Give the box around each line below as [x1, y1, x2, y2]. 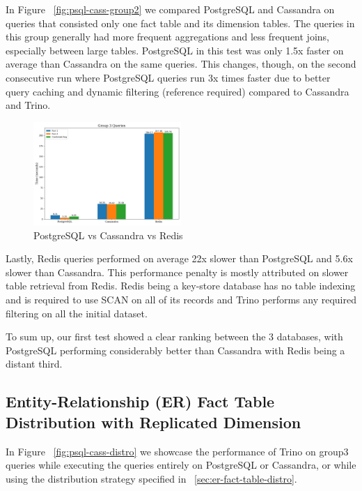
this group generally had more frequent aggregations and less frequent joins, [6, 29, 329, 44]
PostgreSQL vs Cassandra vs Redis [33, 227, 183, 242]
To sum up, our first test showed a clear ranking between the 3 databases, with [6, 329, 343, 344]
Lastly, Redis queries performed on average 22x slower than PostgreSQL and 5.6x [6, 251, 353, 266]
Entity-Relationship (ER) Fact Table [6, 391, 275, 412]
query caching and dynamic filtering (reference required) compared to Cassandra [6, 84, 349, 98]
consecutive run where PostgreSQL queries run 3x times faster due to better [6, 70, 331, 84]
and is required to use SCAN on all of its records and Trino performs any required [6, 292, 356, 306]
